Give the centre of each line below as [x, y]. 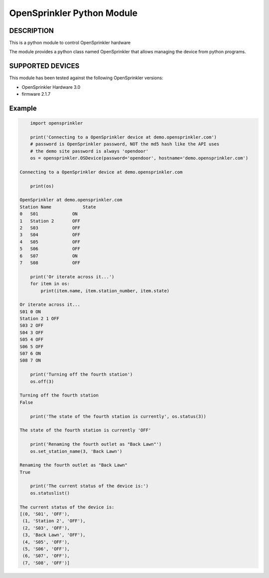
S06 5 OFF [32, 346]
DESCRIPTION [32, 31]
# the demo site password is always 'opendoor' [89, 151]
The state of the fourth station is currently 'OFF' [85, 430]
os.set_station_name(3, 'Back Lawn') [76, 451]
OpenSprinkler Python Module [73, 13]
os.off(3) [42, 381]
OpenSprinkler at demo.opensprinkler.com [71, 200]
